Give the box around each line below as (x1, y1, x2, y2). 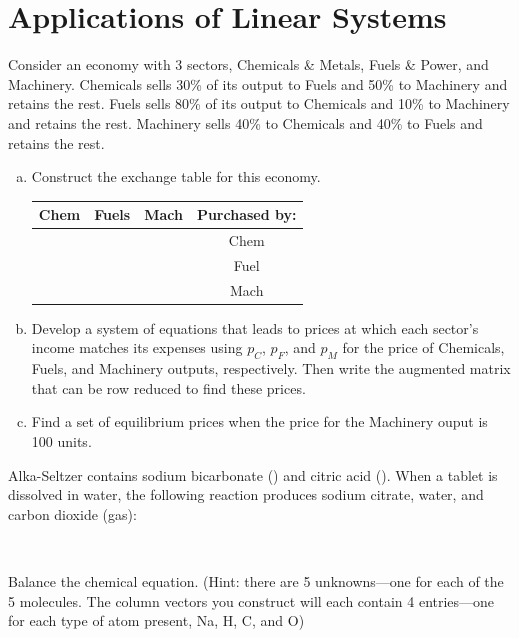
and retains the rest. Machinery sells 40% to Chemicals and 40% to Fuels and (8, 112, 483, 133)
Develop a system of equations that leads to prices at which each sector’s (31, 317, 479, 338)
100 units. (31, 430, 92, 451)
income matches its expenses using (31, 337, 243, 358)
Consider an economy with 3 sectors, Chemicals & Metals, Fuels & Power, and (8, 54, 489, 75)
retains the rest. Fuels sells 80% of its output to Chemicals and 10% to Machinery (8, 93, 510, 114)
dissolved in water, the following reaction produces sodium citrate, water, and (8, 484, 484, 505)
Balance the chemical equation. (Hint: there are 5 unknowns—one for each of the (8, 570, 504, 591)
